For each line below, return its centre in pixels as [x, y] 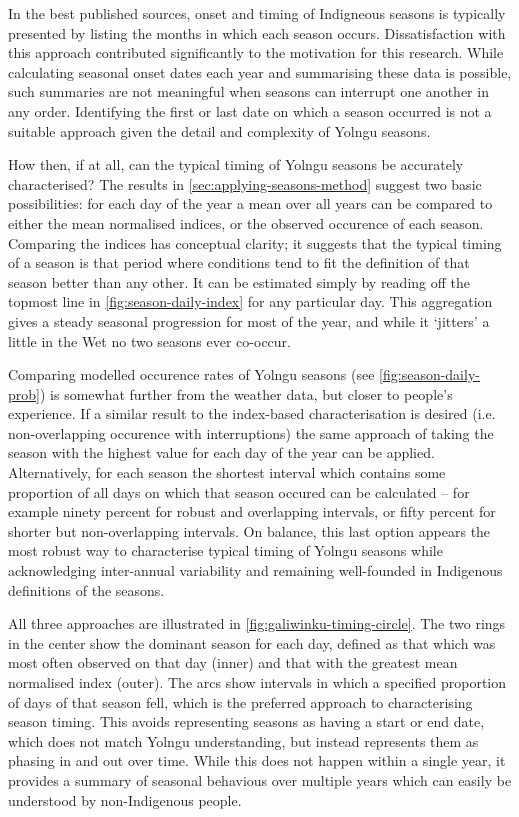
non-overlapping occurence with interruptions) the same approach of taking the [251, 432]
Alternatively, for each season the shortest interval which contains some [227, 472]
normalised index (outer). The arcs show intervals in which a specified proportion [257, 682]
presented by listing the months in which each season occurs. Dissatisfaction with [257, 32]
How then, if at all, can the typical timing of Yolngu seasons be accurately [236, 164]
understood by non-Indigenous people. [125, 799]
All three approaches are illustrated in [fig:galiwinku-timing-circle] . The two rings [257, 623]
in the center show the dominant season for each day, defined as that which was [252, 642]
